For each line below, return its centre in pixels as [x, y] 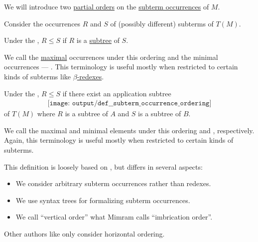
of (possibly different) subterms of [162, 23]
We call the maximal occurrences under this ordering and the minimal [111, 57]
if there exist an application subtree [117, 93]
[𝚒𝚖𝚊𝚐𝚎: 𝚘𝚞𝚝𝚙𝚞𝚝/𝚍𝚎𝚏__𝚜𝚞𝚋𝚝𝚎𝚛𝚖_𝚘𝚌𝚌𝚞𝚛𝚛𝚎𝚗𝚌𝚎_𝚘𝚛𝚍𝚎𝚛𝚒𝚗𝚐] [129, 104]
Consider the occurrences [42, 23]
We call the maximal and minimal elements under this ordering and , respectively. [129, 130]
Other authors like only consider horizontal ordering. [84, 233]
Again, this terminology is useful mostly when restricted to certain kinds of [119, 140]
